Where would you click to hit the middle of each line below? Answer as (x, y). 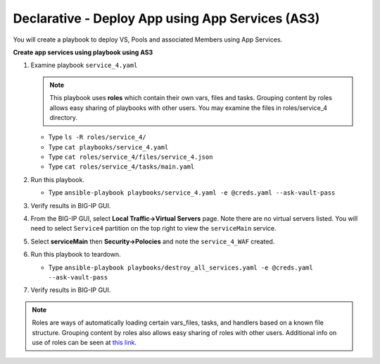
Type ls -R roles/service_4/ (97, 137)
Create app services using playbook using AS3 (83, 52)
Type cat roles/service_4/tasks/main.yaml (121, 166)
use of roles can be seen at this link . (84, 342)
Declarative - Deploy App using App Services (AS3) (166, 18)
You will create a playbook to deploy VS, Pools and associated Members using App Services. (148, 40)
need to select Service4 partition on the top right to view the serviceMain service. (154, 229)
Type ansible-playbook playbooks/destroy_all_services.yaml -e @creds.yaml (180, 267)
